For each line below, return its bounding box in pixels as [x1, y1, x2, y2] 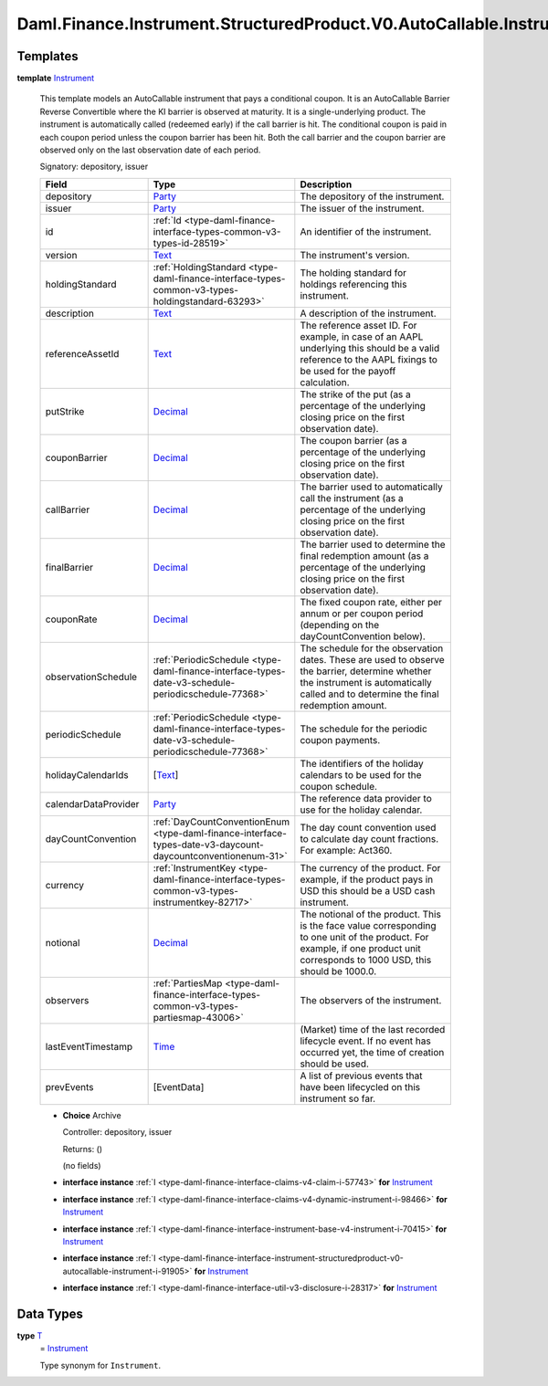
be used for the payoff [300, 364, 396, 377]
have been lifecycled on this [300, 1080, 421, 1093]
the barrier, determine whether [300, 665, 432, 677]
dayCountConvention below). [300, 630, 427, 643]
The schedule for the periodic [300, 722, 428, 735]
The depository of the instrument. [300, 190, 445, 203]
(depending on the [300, 618, 380, 631]
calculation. [300, 375, 351, 388]
